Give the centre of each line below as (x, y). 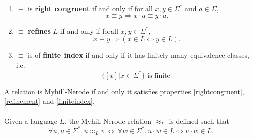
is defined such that (199, 121)
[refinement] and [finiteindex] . (49, 101)
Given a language (31, 121)
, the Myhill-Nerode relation (108, 121)
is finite (159, 75)
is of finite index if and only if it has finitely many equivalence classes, (139, 55)
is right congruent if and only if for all (90, 8)
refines (39, 30)
